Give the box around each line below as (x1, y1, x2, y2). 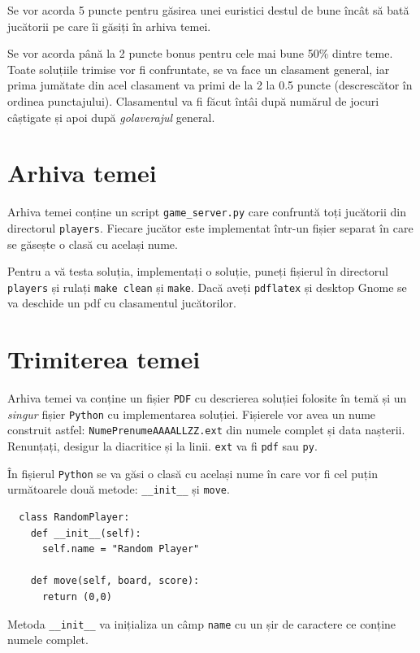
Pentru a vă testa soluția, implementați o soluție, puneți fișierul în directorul (7, 263, 388, 280)
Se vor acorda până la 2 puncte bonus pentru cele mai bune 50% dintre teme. (7, 45, 393, 62)
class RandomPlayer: (19, 512, 130, 524)
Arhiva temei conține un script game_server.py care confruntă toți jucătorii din (7, 203, 406, 220)
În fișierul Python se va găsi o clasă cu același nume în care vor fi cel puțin (7, 464, 378, 481)
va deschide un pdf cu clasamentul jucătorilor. (7, 294, 236, 311)
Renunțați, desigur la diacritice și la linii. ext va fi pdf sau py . (7, 438, 318, 455)
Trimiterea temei (7, 342, 201, 376)
